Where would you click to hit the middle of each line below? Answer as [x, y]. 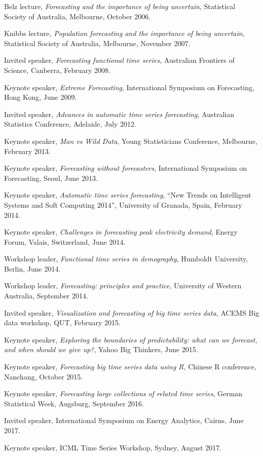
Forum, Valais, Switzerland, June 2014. [65, 241]
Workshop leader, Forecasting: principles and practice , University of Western [123, 286]
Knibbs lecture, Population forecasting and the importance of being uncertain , [124, 33]
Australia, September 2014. [46, 296]
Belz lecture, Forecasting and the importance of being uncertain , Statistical [120, 6]
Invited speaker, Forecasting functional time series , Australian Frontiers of [119, 60]
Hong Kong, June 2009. [41, 97]
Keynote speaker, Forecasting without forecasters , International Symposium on [126, 168]
